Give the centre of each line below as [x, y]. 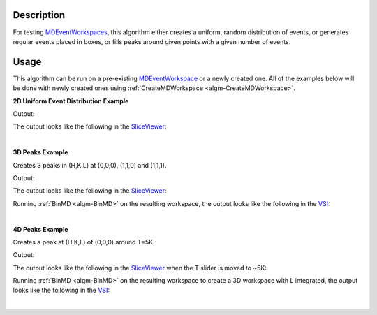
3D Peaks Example [40, 152]
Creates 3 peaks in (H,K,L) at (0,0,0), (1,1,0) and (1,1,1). [90, 165]
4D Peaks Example [41, 229]
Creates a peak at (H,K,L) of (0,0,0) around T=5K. [84, 242]
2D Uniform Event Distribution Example [71, 101]
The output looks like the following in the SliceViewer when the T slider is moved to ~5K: [140, 268]
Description [39, 15]
